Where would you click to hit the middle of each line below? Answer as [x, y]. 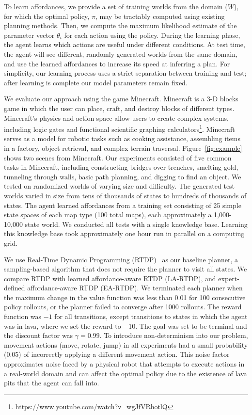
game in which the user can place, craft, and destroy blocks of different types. [119, 108]
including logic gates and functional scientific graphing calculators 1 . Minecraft [119, 128]
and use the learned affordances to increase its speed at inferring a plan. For [117, 63]
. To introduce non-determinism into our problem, [174, 335]
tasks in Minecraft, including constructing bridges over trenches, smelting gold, [121, 167]
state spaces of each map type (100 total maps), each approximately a [108, 215]
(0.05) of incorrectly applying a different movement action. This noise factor [117, 354]
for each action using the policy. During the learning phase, [152, 35]
